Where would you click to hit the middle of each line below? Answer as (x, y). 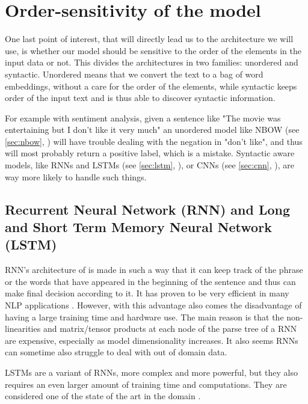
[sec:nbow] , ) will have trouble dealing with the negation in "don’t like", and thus (154, 141)
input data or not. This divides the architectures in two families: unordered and (152, 62)
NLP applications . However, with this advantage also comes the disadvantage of (153, 305)
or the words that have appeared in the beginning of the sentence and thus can (150, 281)
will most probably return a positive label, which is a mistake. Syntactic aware (150, 153)
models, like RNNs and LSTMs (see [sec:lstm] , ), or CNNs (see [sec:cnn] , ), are (149, 165)
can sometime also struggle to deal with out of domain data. (116, 352)
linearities (23, 329)
